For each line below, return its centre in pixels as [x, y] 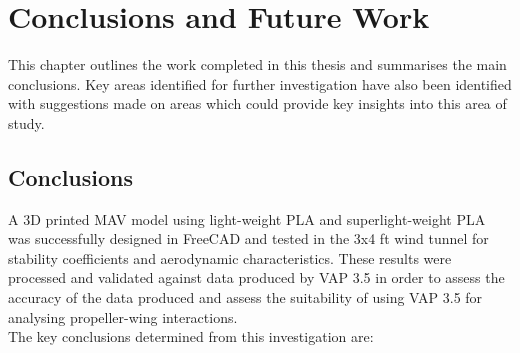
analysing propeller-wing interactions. [123, 316]
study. [26, 122]
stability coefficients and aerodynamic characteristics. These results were [230, 257]
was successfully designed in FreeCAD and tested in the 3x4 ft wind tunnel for [248, 238]
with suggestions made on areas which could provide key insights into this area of [257, 103]
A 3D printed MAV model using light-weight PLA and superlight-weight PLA [247, 218]
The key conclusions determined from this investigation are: [191, 336]
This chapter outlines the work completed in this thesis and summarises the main [257, 64]
